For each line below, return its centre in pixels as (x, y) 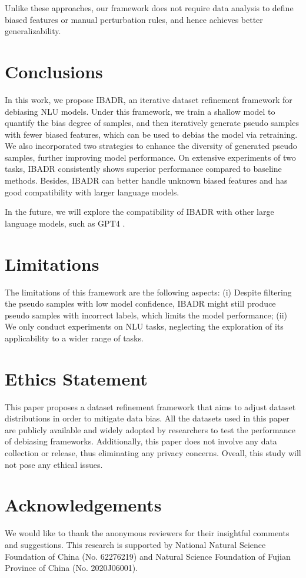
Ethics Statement (76, 378)
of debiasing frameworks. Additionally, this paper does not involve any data (141, 441)
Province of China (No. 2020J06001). (71, 568)
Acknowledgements (83, 505)
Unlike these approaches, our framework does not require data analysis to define (149, 8)
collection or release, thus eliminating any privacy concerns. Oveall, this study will (153, 453)
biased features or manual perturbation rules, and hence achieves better (134, 19)
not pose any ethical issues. (54, 464)
